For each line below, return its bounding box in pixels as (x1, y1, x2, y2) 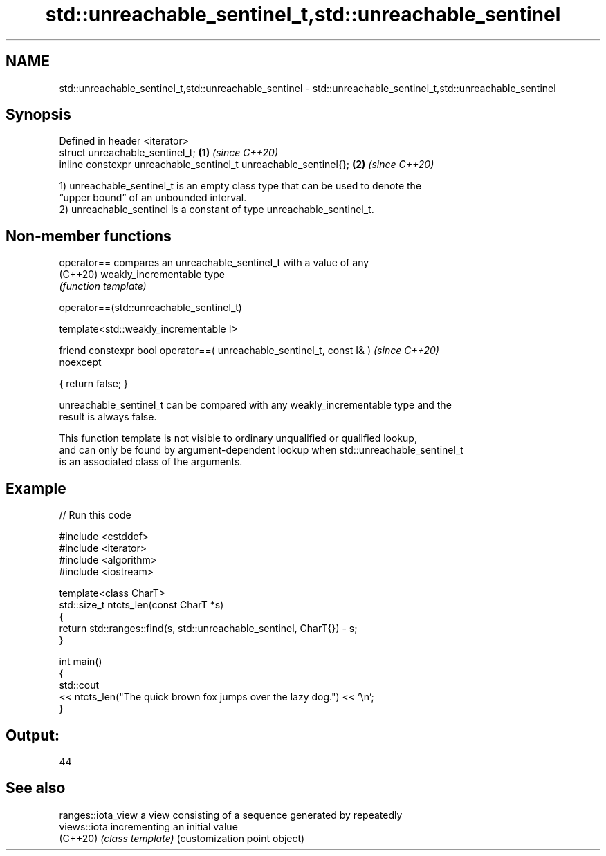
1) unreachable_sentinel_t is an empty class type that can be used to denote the (59, 180, 422, 192)
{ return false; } (59, 378, 128, 390)
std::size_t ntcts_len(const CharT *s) (59, 599, 224, 611)
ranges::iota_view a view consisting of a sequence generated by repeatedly (59, 808, 403, 821)
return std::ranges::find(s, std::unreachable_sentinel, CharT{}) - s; (59, 622, 358, 635)
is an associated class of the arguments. (59, 456, 243, 468)
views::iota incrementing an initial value (59, 820, 238, 832)
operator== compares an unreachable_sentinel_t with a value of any (59, 257, 369, 269)
